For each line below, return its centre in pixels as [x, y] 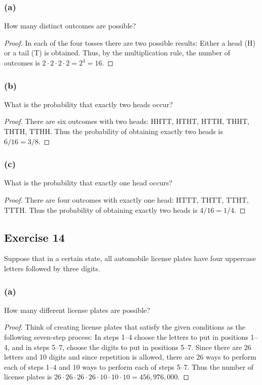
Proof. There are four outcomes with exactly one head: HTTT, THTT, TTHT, [126, 200]
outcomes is [22, 62]
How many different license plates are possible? [77, 310]
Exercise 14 [34, 237]
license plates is [28, 377]
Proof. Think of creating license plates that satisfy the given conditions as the [125, 327]
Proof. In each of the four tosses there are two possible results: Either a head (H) [130, 42]
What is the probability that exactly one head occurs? [88, 183]
